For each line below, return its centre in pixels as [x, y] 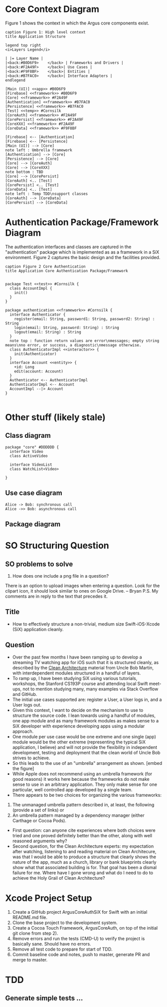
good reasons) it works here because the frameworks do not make [81, 779]
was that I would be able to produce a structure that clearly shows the [84, 857]
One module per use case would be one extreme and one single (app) [84, 736]
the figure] [23, 768]
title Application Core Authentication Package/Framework [67, 271]
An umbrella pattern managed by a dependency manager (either [78, 815]
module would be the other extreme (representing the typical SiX [79, 742]
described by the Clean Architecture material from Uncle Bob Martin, [83, 668]
